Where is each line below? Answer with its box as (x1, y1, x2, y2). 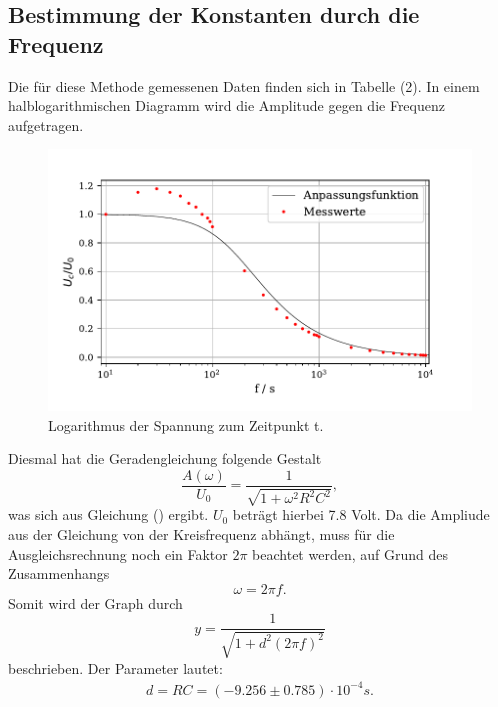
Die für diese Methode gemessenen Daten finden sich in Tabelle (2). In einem (8, 75, 480, 96)
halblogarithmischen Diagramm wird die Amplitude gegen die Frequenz (8, 95, 445, 116)
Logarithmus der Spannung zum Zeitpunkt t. (48, 414, 324, 435)
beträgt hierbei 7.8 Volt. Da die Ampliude (232, 504, 490, 525)
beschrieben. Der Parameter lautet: (8, 657, 223, 678)
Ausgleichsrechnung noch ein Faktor (8, 543, 228, 564)
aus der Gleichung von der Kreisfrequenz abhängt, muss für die (8, 524, 395, 545)
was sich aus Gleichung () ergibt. (8, 504, 209, 525)
